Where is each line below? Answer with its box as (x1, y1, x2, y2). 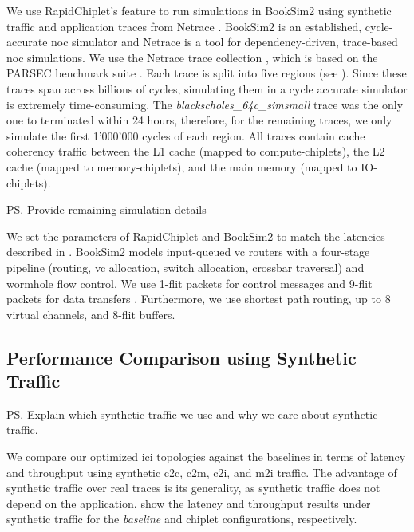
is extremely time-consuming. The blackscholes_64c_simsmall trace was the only (6, 96, 404, 112)
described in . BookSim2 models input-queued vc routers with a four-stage (6, 243, 370, 260)
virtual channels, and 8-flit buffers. (6, 305, 175, 322)
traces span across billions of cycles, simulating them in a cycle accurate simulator (6, 80, 408, 97)
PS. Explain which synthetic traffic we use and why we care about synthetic (6, 405, 378, 422)
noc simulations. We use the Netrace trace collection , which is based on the (6, 49, 378, 65)
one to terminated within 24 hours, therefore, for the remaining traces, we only (6, 112, 392, 128)
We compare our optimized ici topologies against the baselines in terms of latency (6, 448, 406, 465)
